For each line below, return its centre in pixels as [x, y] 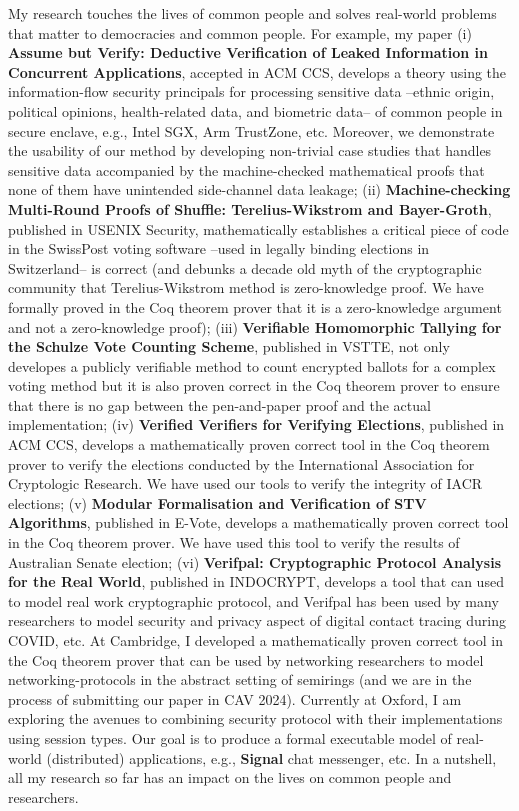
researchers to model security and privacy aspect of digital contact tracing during [257, 620]
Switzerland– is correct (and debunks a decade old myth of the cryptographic [245, 267]
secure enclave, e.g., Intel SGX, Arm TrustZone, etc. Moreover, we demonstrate [251, 130]
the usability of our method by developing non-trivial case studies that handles [250, 150]
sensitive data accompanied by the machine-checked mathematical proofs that [246, 169]
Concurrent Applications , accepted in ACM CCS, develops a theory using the [257, 71]
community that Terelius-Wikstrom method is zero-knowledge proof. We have [246, 287]
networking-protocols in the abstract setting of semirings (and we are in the [240, 679]
